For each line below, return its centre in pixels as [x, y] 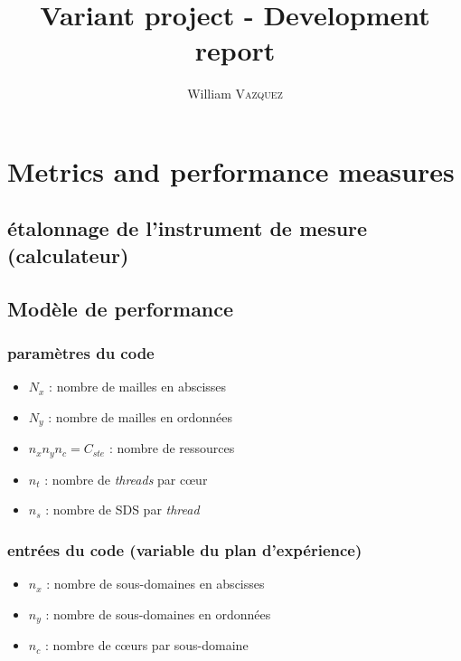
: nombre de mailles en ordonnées [140, 416]
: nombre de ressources [172, 448]
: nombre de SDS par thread [122, 510]
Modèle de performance [121, 308]
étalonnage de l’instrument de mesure [188, 228]
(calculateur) [68, 255]
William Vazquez [235, 94]
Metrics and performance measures [231, 170]
